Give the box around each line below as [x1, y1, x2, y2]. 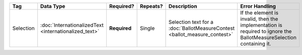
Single [139, 25, 155, 32]
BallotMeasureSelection [240, 34, 297, 41]
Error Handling [240, 3, 276, 9]
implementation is [240, 22, 283, 28]
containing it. [240, 40, 271, 47]
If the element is [240, 9, 279, 16]
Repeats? [139, 3, 163, 9]
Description [168, 3, 197, 9]
